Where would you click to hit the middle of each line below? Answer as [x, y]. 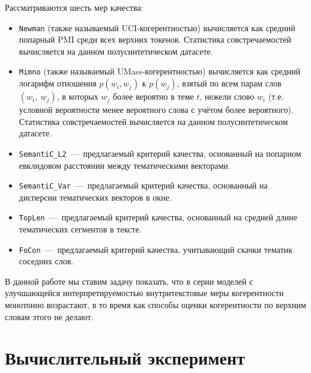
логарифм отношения [58, 83]
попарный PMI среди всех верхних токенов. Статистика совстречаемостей [155, 39]
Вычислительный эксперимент [125, 358]
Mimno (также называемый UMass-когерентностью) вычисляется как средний [160, 71]
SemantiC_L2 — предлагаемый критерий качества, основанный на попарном [160, 153]
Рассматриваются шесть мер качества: [74, 7]
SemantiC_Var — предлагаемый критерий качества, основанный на [143, 185]
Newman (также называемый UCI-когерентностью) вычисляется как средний [157, 27]
